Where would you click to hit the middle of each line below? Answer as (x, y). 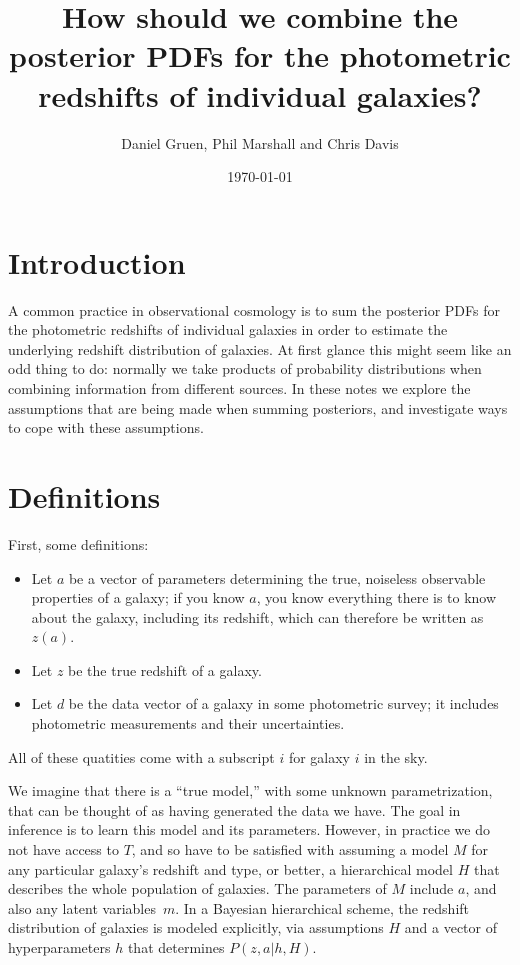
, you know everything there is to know (376, 597)
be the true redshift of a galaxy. (165, 669)
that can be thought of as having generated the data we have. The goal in (234, 809)
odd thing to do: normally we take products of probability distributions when (245, 368)
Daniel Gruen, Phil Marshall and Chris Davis (260, 142)
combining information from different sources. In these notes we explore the (239, 388)
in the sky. (396, 756)
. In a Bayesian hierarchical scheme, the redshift (322, 907)
